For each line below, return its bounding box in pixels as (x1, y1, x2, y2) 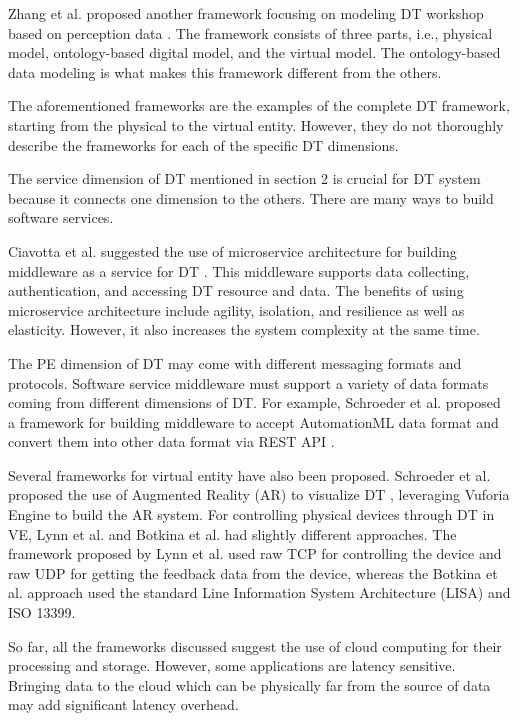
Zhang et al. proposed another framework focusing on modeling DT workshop (8, 3, 484, 23)
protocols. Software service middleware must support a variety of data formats (8, 372, 489, 393)
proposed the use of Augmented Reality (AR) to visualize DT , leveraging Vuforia (8, 484, 510, 505)
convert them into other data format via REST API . (8, 431, 335, 452)
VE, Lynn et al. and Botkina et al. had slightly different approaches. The (8, 523, 457, 544)
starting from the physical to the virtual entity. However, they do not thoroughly (8, 114, 504, 135)
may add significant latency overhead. (8, 694, 239, 715)
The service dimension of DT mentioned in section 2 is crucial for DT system (8, 168, 481, 189)
